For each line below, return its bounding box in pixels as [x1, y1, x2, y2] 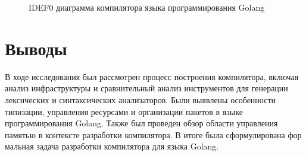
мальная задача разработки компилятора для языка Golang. [5, 140, 219, 152]
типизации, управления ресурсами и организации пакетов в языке [5, 105, 243, 117]
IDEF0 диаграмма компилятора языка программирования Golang [29, 1, 265, 13]
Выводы [5, 36, 67, 60]
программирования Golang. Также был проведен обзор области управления [5, 117, 278, 129]
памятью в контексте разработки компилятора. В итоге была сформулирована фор [5, 128, 302, 141]
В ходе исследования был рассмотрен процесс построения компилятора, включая [5, 70, 299, 82]
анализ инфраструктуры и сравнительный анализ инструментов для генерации [5, 82, 288, 94]
